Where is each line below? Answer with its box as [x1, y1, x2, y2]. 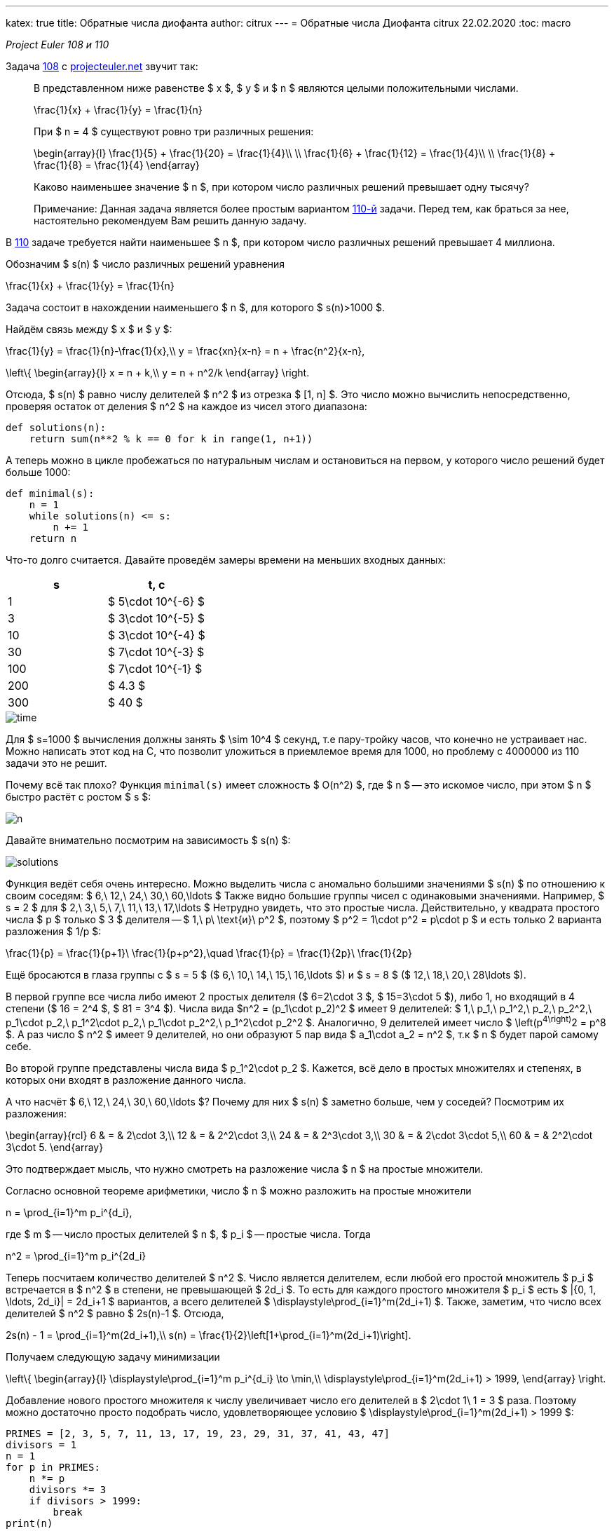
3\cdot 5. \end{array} [6, 1141, 104, 1153]
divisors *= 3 [29, 1483, 107, 1495]
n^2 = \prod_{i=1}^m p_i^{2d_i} [6, 1249, 146, 1262]
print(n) [6, 1517, 53, 1529]
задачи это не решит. [6, 757, 107, 769]
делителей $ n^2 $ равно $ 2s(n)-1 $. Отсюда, [6, 1307, 224, 1319]
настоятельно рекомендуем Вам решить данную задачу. [34, 215, 307, 226]
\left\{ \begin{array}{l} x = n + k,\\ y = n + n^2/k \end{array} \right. [6, 367, 310, 379]
